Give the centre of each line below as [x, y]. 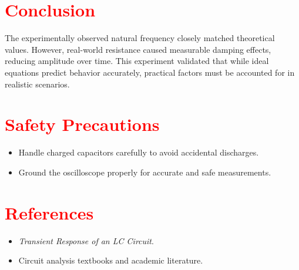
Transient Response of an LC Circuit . [86, 240]
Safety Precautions [82, 124]
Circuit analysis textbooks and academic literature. [111, 260]
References [49, 212]
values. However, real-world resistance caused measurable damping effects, [138, 49]
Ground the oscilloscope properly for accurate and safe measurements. [145, 172]
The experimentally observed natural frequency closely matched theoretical [140, 38]
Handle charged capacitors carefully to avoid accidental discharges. [139, 152]
